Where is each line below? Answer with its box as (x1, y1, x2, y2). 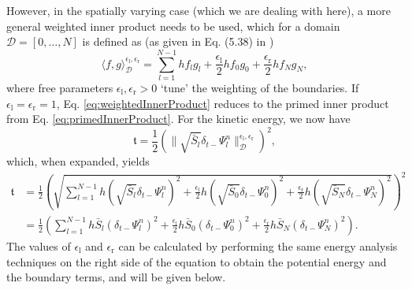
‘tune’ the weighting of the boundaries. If (160, 79, 359, 95)
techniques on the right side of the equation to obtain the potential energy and (6, 253, 387, 270)
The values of (6, 237, 71, 254)
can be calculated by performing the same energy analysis (118, 237, 398, 254)
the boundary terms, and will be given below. (6, 269, 226, 285)
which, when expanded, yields (6, 153, 150, 169)
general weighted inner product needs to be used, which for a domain (6, 17, 340, 34)
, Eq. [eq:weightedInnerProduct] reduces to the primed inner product (56, 95, 389, 111)
